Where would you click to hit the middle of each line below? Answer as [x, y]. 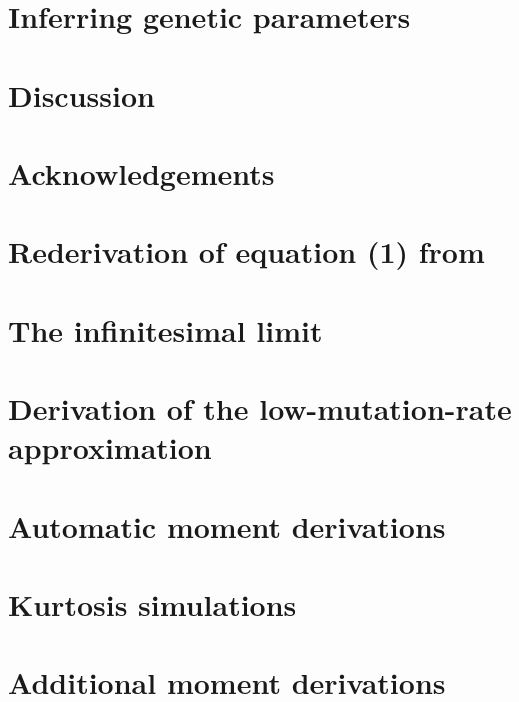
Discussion [81, 94]
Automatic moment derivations [227, 525]
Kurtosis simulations [152, 604]
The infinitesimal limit [165, 329]
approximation [110, 447]
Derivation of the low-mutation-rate [260, 408]
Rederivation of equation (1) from [246, 251]
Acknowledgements [141, 172]
